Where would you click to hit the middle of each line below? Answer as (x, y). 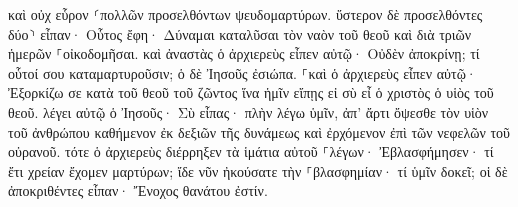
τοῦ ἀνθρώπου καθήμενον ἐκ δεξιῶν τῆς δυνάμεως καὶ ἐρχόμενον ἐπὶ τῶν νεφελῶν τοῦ (259, 131)
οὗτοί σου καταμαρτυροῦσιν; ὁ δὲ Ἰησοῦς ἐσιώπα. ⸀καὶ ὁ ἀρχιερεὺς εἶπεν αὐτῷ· (242, 72)
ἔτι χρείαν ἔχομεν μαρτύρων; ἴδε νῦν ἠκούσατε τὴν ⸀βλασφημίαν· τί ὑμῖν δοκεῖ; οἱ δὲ (258, 170)
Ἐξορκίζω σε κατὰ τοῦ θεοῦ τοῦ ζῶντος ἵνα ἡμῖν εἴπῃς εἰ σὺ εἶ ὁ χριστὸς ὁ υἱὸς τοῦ (251, 92)
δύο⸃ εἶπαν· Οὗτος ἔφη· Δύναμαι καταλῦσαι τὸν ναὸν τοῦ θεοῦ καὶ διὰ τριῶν (240, 33)
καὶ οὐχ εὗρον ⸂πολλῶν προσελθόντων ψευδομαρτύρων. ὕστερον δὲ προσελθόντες (245, 14)
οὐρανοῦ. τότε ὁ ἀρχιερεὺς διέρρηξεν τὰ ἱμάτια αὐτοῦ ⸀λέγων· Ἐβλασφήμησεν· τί (251, 151)
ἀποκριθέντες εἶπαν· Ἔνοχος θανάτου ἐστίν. (138, 190)
